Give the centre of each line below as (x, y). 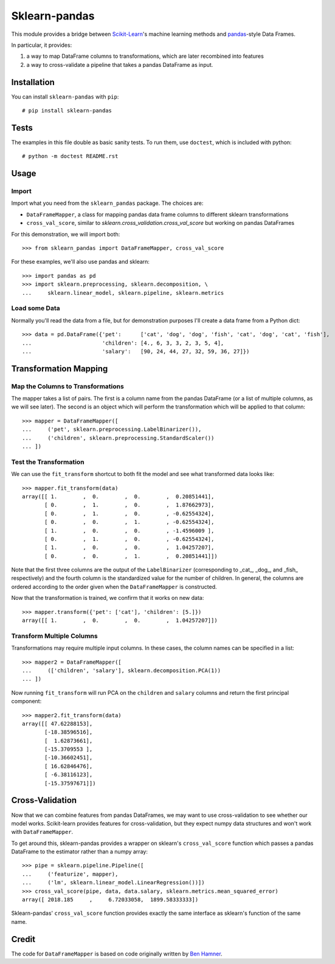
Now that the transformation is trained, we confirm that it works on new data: (108, 598)
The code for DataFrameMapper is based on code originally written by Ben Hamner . (117, 954)
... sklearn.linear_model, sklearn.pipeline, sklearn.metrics (123, 293)
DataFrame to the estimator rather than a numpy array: (80, 852)
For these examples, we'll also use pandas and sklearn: (81, 262)
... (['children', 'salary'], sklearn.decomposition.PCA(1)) (122, 670)
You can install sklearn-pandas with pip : (65, 97)
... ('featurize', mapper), (70, 874)
